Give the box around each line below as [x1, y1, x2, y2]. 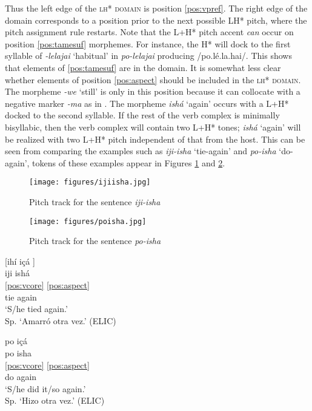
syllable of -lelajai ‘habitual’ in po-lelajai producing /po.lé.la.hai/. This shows [5, 49, 292, 62]
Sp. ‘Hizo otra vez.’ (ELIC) [5, 394, 105, 407]
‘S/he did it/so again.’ [5, 382, 86, 395]
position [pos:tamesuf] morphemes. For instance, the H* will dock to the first [5, 37, 291, 50]
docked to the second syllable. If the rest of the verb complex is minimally [5, 109, 280, 121]
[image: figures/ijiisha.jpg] [29, 178, 151, 187]
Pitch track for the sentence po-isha [29, 234, 161, 247]
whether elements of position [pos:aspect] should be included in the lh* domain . [5, 73, 301, 86]
